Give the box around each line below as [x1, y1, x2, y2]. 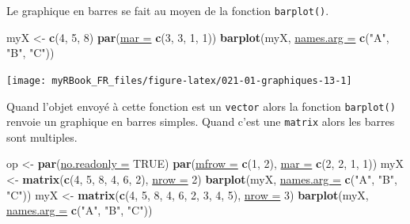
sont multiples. [6, 128, 78, 145]
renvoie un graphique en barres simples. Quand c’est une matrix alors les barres [6, 113, 395, 130]
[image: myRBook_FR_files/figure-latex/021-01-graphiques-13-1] [6, 74, 352, 86]
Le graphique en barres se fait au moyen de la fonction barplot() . [6, 2, 329, 18]
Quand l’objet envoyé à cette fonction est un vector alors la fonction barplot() [6, 97, 396, 114]
